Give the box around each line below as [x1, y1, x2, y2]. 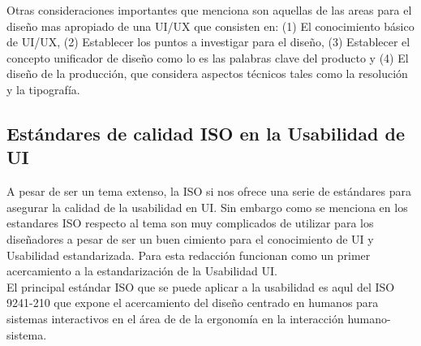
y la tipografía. [6, 80, 80, 97]
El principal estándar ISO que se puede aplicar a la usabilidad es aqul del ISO [6, 278, 395, 295]
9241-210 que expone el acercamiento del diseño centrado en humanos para [6, 294, 379, 311]
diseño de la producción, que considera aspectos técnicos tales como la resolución [6, 65, 408, 82]
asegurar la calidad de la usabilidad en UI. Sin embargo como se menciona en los [6, 198, 408, 215]
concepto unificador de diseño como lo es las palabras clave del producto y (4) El [6, 49, 409, 66]
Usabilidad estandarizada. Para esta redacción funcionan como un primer [6, 246, 371, 263]
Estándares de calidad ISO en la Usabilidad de [6, 120, 405, 145]
